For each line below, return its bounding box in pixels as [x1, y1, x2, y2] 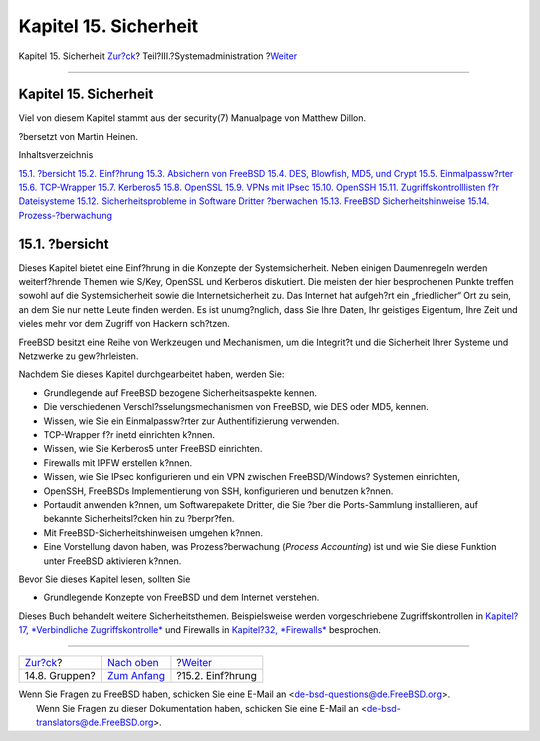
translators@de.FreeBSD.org [36, 716, 154, 729]
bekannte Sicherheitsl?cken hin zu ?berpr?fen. [43, 513, 235, 525]
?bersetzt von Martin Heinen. [18, 130, 139, 142]
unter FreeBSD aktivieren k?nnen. [43, 555, 182, 567]
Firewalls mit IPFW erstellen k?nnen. [43, 456, 193, 469]
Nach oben [106, 656, 159, 670]
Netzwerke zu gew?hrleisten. [18, 350, 139, 362]
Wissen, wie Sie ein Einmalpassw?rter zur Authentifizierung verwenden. [43, 415, 340, 427]
